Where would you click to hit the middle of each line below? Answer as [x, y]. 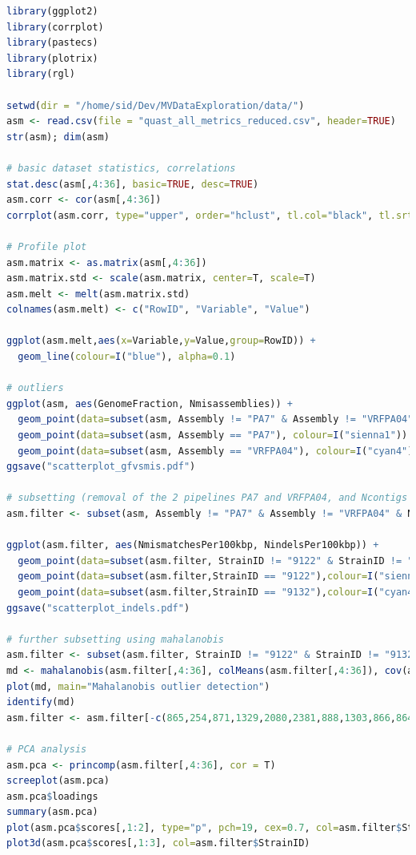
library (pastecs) [52, 43]
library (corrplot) [55, 27]
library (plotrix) [52, 58]
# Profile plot [47, 246]
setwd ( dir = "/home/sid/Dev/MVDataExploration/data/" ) [156, 105]
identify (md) [41, 702]
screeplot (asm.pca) [58, 781]
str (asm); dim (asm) [58, 137]
